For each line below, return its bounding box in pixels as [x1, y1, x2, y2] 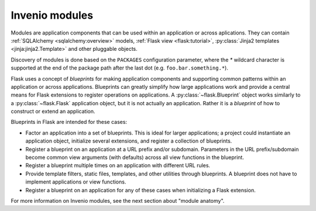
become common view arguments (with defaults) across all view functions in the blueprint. [25, 154, 244, 161]
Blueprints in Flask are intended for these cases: [11, 119, 128, 126]
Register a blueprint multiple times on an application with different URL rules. [25, 162, 211, 169]
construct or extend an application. [11, 108, 95, 115]
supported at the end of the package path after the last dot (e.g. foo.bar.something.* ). [11, 64, 228, 71]
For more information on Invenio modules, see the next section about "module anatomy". [11, 197, 225, 204]
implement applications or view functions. [25, 178, 126, 185]
